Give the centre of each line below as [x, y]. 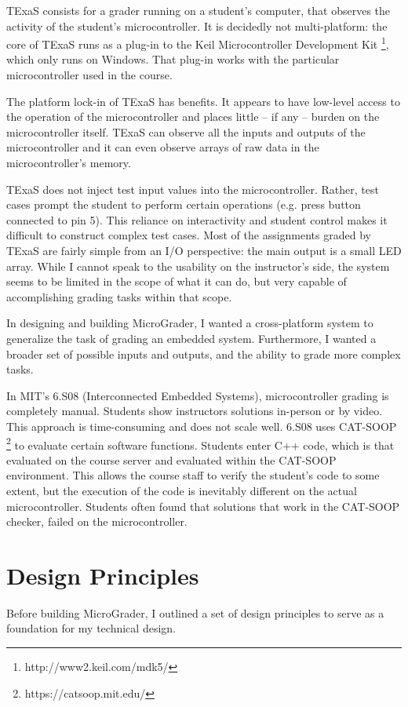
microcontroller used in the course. [89, 75]
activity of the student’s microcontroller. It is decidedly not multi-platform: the [197, 26]
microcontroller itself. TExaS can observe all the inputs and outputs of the [186, 131]
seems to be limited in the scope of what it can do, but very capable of [177, 281]
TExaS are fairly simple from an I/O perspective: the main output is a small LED [204, 250]
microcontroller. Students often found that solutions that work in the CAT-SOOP [203, 506]
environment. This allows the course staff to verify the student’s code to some [193, 475]
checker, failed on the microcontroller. [97, 521]
